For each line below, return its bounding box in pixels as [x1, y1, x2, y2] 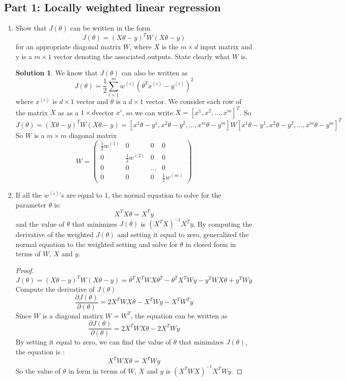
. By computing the [193, 218, 252, 229]
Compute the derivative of [15, 284, 95, 294]
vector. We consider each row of [145, 96, 242, 106]
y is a [15, 51, 32, 61]
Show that [15, 23, 47, 33]
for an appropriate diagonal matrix [15, 41, 121, 52]
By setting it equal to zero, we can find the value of [15, 337, 172, 347]
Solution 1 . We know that [15, 68, 98, 78]
